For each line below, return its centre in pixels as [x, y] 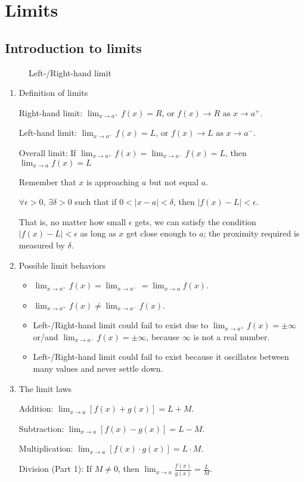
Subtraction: [41, 428]
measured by [42, 245]
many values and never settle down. [98, 369]
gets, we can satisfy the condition [196, 221]
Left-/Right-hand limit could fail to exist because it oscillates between [161, 357]
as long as [98, 233]
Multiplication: [46, 448]
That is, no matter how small [72, 221]
